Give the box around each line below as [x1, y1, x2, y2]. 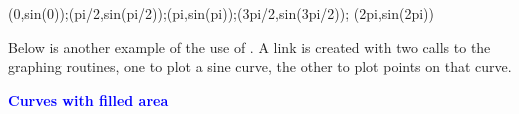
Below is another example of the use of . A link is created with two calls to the [8, 36, 491, 57]
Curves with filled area [8, 89, 169, 110]
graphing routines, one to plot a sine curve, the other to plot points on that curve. [8, 56, 512, 77]
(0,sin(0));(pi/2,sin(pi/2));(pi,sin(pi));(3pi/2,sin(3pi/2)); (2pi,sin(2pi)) [8, 3, 434, 23]
